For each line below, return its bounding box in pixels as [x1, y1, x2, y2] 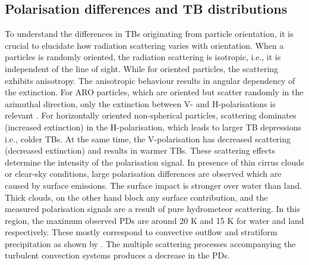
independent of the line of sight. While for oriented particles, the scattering [5, 62, 279, 74]
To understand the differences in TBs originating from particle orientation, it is [5, 27, 294, 40]
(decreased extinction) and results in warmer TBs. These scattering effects [5, 144, 276, 157]
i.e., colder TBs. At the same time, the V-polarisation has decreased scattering [5, 132, 291, 145]
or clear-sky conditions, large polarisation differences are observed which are [5, 167, 282, 180]
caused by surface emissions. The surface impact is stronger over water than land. [5, 179, 302, 191]
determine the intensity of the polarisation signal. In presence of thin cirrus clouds [5, 155, 304, 168]
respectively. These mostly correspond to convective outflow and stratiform [5, 226, 278, 238]
